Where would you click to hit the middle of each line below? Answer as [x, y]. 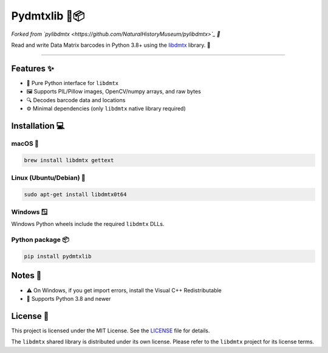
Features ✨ [32, 68]
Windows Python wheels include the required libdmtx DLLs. [88, 224]
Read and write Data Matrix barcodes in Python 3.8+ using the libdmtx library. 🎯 [111, 45]
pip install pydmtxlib [58, 256]
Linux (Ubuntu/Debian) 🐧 [48, 177]
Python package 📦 [40, 240]
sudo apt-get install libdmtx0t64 [75, 194]
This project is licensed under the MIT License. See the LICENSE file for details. [111, 331]
